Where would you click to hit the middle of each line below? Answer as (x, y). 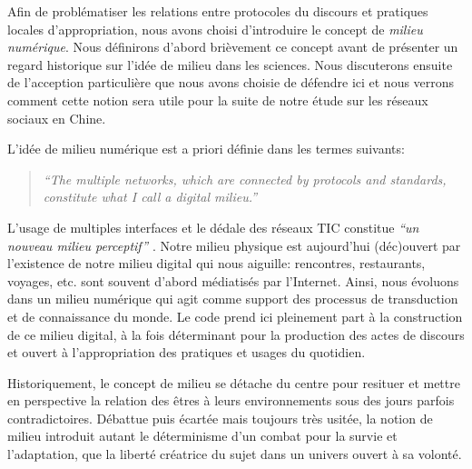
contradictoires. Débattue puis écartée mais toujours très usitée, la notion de (220, 418)
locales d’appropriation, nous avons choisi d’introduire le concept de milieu (215, 29)
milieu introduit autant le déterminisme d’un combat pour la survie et (202, 436)
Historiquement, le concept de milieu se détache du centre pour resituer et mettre (234, 382)
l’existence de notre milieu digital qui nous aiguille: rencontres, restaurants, (216, 263)
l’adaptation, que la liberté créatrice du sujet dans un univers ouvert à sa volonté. (235, 454)
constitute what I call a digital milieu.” (150, 197)
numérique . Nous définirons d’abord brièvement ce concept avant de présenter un (233, 47)
